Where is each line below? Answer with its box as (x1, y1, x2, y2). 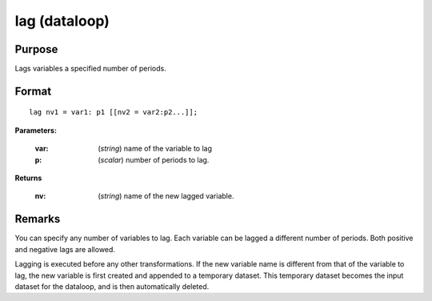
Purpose (14, 42, 58, 56)
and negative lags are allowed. (14, 244, 116, 254)
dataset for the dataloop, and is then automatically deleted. (14, 281, 210, 291)
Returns (14, 173, 42, 183)
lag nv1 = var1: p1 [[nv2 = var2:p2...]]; (29, 108, 198, 117)
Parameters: (14, 125, 58, 135)
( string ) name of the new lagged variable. (98, 191, 234, 201)
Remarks (14, 212, 61, 226)
